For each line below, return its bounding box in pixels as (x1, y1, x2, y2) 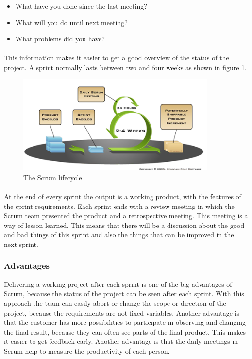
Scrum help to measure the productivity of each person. (4, 345, 170, 356)
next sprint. (4, 239, 38, 249)
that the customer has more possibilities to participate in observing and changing (4, 317, 246, 327)
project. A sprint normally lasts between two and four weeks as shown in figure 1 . (4, 62, 247, 72)
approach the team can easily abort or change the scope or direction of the (4, 298, 226, 308)
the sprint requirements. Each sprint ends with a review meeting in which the (4, 201, 235, 211)
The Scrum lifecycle (23, 172, 82, 182)
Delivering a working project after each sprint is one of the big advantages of (4, 279, 232, 289)
